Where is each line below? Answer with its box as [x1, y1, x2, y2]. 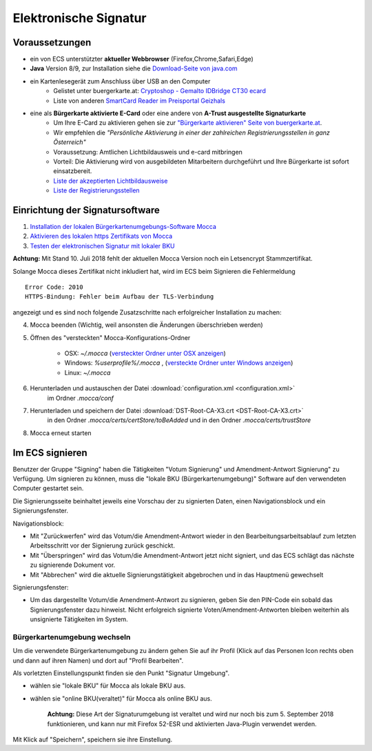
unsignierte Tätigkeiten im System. [30, 615, 129, 623]
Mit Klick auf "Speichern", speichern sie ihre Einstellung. [12, 735, 173, 743]
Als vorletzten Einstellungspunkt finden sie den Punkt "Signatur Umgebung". [12, 669, 230, 677]
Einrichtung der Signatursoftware [12, 204, 160, 216]
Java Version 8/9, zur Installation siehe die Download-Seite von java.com [30, 64, 238, 72]
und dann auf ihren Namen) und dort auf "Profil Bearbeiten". [12, 656, 184, 665]
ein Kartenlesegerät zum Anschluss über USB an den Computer [30, 77, 211, 86]
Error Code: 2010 [25, 283, 83, 291]
